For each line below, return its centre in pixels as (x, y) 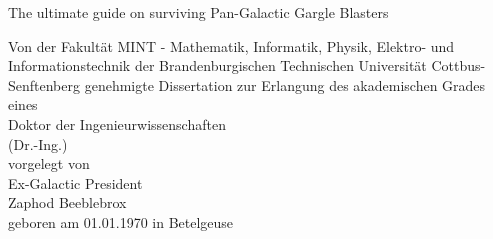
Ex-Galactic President (75, 182)
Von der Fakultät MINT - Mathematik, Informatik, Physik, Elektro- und (231, 45)
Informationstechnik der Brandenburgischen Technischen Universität (217, 65)
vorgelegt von (49, 163)
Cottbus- (458, 65)
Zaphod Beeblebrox (67, 202)
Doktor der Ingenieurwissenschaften (117, 123)
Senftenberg (44, 84)
